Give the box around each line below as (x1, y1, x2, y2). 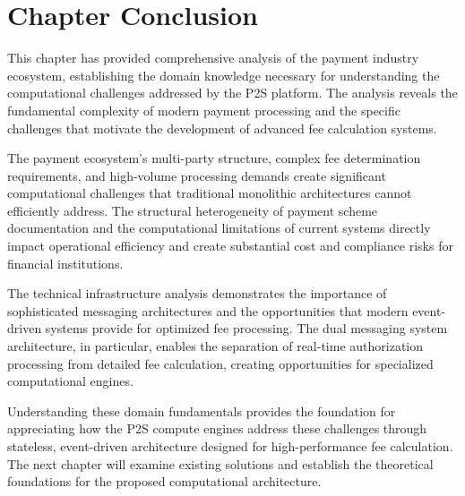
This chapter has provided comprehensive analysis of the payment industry (7, 48, 419, 67)
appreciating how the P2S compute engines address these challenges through (7, 419, 427, 438)
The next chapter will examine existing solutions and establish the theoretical (7, 454, 434, 473)
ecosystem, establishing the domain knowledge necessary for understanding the (7, 65, 440, 84)
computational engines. (7, 372, 133, 390)
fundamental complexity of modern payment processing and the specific (7, 100, 400, 119)
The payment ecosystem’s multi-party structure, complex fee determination (7, 149, 421, 167)
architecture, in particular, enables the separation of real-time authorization (7, 337, 424, 355)
